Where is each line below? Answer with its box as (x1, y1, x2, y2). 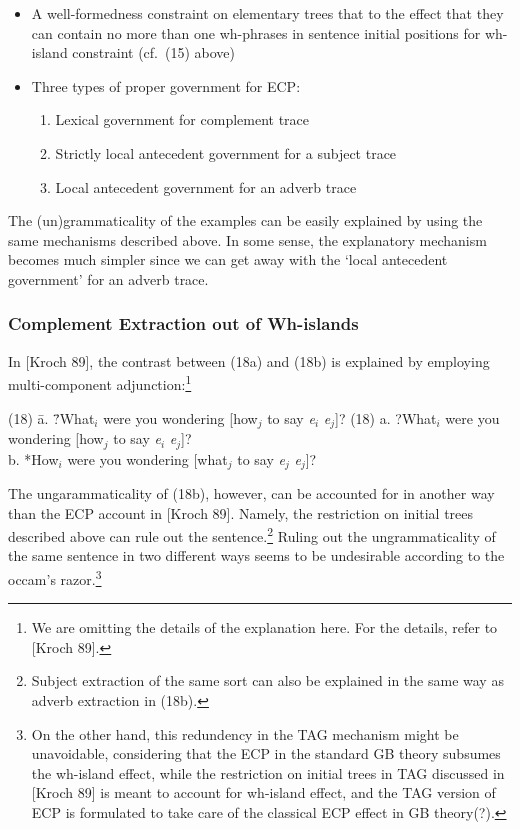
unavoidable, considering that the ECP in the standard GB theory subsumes (31, 743, 501, 764)
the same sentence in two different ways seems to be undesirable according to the (8, 545, 505, 566)
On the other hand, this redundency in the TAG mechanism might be (31, 723, 459, 744)
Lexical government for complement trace (55, 109, 310, 130)
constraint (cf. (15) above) (72, 42, 236, 63)
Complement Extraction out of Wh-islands (8, 311, 359, 336)
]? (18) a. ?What (335, 407, 437, 428)
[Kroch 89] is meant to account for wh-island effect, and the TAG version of (31, 782, 496, 803)
